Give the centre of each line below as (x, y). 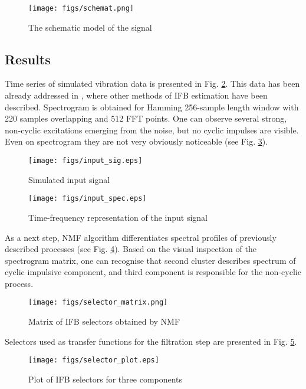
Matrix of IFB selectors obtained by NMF (104, 321)
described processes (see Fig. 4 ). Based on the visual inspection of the (131, 249)
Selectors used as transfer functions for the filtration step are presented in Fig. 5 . (151, 341)
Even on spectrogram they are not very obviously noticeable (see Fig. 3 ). (136, 141)
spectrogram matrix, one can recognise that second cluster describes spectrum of (150, 260)
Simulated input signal (69, 179)
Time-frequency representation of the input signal (118, 217)
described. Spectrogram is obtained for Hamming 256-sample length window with (152, 107)
